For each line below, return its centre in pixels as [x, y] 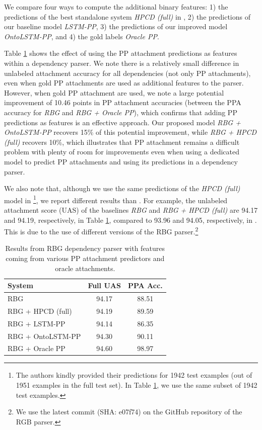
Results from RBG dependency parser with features [85, 248]
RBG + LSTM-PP [37, 323]
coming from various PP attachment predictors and [85, 258]
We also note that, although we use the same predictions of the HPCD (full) [122, 188]
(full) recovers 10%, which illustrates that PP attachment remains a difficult [122, 142]
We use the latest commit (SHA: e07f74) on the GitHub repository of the [129, 412]
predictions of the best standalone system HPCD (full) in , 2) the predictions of [127, 16]
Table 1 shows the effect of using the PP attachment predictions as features [121, 53]
